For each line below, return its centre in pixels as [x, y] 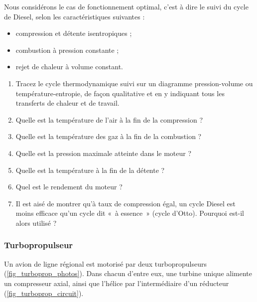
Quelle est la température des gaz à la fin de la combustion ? [109, 136]
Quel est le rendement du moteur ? [69, 187]
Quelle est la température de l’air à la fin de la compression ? [109, 119]
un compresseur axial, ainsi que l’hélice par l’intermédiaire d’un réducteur [117, 283]
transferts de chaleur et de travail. [67, 103]
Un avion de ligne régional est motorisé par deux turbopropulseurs [105, 263]
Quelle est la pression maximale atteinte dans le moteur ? [104, 153]
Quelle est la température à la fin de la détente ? [90, 170]
